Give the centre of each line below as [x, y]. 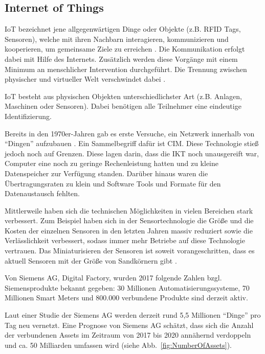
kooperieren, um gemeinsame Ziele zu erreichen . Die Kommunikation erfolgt [125, 49]
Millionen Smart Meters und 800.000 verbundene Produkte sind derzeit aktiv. [126, 298]
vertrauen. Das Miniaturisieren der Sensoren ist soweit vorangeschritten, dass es [130, 251]
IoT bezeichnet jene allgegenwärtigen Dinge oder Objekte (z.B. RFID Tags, [123, 29]
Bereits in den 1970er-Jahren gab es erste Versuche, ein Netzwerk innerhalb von [130, 133]
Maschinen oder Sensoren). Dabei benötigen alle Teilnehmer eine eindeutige [123, 106]
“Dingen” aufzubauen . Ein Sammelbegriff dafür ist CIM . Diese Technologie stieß [132, 143]
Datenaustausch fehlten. [42, 193]
